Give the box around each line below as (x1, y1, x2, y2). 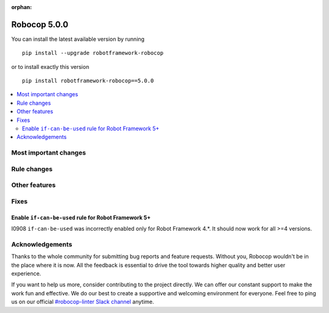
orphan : (11, 4, 32, 10)
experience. (11, 270, 41, 277)
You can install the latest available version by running (11, 35, 145, 43)
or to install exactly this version (11, 63, 90, 70)
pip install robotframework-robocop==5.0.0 (22, 77, 154, 85)
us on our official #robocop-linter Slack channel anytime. (11, 298, 155, 306)
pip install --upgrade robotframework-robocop (22, 49, 164, 57)
